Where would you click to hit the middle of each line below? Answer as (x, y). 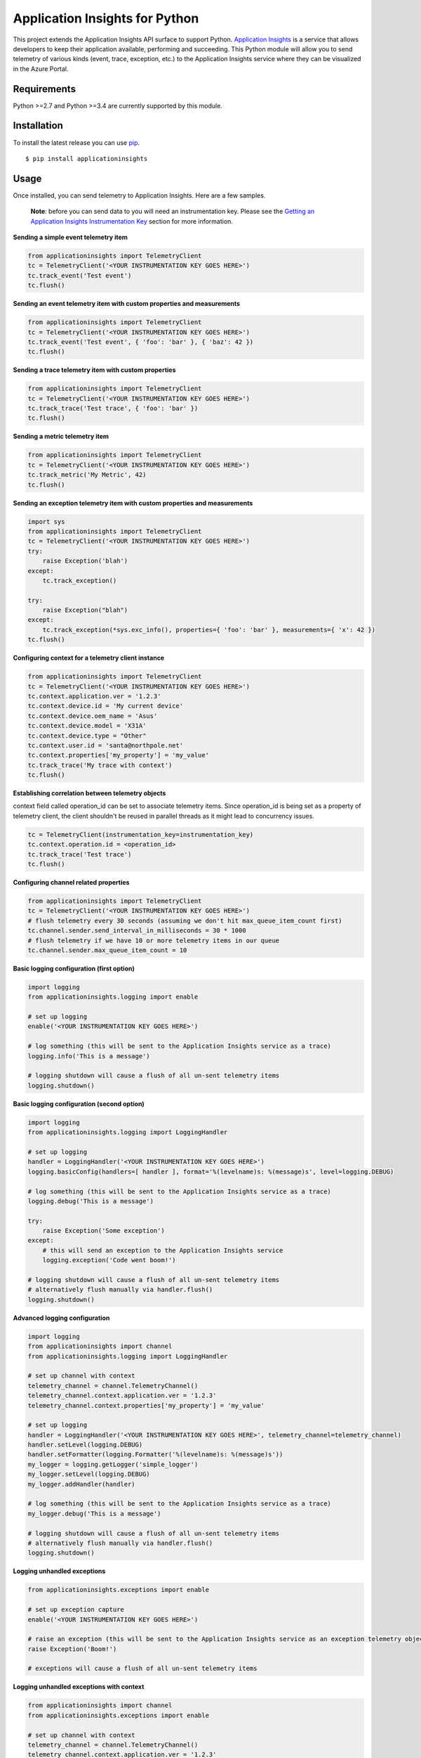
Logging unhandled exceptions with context (79, 1687)
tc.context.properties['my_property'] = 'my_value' (119, 755)
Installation (38, 126)
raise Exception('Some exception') (103, 1231)
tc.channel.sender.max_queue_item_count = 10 (107, 950)
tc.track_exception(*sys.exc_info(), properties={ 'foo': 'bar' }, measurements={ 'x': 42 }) (209, 630)
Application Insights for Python (106, 18)
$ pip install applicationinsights (87, 159)
